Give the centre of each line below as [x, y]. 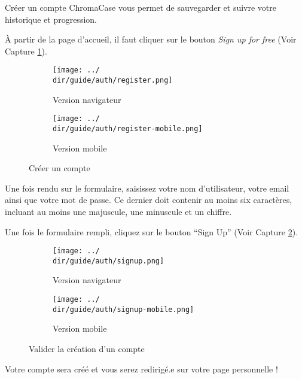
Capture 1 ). [26, 51]
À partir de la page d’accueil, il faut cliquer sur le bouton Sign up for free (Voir [151, 39]
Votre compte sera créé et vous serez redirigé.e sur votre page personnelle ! [141, 369]
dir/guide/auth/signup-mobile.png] [123, 309]
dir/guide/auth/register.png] [113, 81]
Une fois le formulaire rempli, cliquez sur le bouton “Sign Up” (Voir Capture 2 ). [152, 231]
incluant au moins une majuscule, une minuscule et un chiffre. [118, 211]
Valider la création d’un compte [87, 348]
